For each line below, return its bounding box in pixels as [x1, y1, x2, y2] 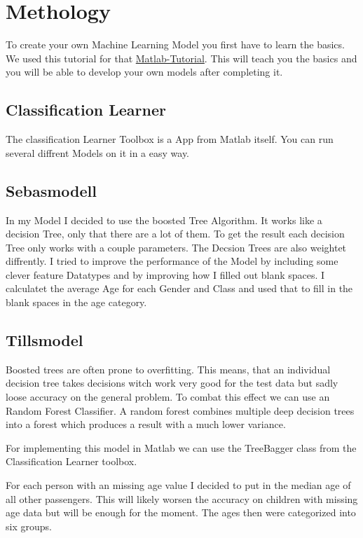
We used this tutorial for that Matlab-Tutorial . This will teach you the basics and [6, 50, 357, 65]
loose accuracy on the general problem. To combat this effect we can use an [6, 389, 330, 404]
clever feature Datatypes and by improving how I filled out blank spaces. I [6, 267, 325, 282]
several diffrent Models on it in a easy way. [6, 145, 190, 160]
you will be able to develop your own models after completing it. [6, 64, 283, 79]
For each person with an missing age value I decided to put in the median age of [6, 478, 351, 492]
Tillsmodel [6, 329, 83, 351]
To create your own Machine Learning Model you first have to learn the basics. [6, 37, 345, 52]
